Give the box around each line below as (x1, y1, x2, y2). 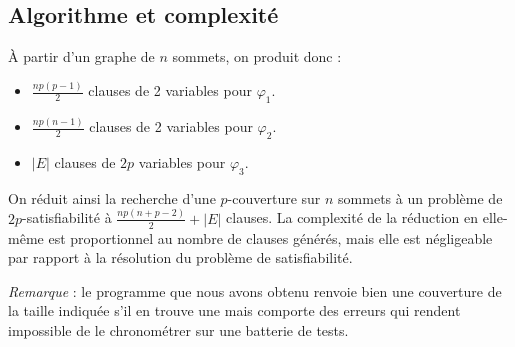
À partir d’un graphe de (8, 46, 155, 67)
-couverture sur (227, 187, 321, 208)
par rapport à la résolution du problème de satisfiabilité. (8, 247, 353, 268)
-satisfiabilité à (22, 207, 112, 228)
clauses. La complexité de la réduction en (226, 207, 479, 228)
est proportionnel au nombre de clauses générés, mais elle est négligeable (48, 227, 493, 248)
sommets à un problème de (338, 187, 503, 208)
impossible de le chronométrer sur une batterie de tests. (8, 319, 349, 340)
